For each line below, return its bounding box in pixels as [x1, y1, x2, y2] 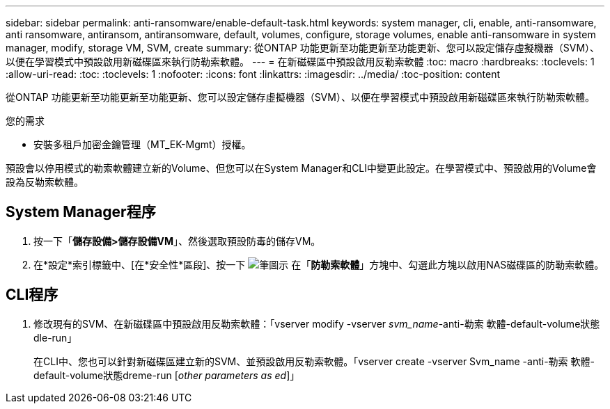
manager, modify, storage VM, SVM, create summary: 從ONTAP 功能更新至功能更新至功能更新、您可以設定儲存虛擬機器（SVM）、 [6, 42, 600, 54]
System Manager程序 [6, 203, 156, 221]
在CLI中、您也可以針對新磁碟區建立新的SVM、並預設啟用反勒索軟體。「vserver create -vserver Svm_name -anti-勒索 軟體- [33, 355, 595, 367]
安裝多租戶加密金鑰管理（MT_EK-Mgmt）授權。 [33, 138, 251, 150]
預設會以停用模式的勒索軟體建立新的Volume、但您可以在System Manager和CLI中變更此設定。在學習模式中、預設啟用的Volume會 [6, 162, 597, 174]
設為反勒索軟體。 [6, 176, 84, 188]
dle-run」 [33, 331, 77, 344]
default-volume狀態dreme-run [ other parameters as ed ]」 [33, 369, 300, 381]
